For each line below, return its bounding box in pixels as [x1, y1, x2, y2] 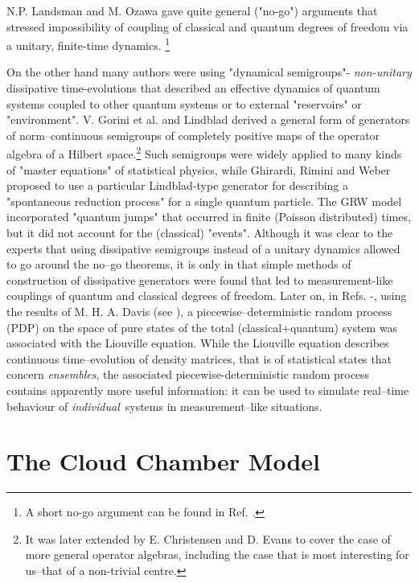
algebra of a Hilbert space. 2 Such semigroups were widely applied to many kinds [6, 143, 402, 162]
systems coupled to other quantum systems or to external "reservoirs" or [6, 95, 362, 112]
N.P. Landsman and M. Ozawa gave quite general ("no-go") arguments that [6, 2, 378, 18]
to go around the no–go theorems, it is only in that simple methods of [6, 256, 351, 273]
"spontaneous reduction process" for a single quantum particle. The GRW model [6, 192, 402, 209]
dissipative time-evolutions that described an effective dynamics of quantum [6, 80, 380, 96]
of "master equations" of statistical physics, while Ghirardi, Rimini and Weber [6, 161, 391, 178]
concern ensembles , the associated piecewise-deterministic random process [6, 366, 370, 383]
